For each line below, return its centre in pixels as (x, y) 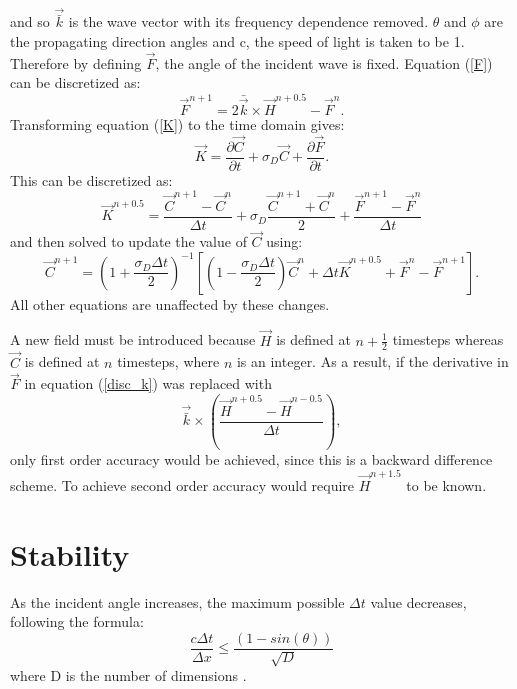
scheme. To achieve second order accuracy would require (182, 484)
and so (30, 21)
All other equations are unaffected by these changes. (170, 303)
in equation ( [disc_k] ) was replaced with (148, 383)
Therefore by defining (76, 62)
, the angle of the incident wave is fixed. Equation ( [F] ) (324, 62)
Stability (70, 553)
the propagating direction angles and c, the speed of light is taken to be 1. (237, 41)
